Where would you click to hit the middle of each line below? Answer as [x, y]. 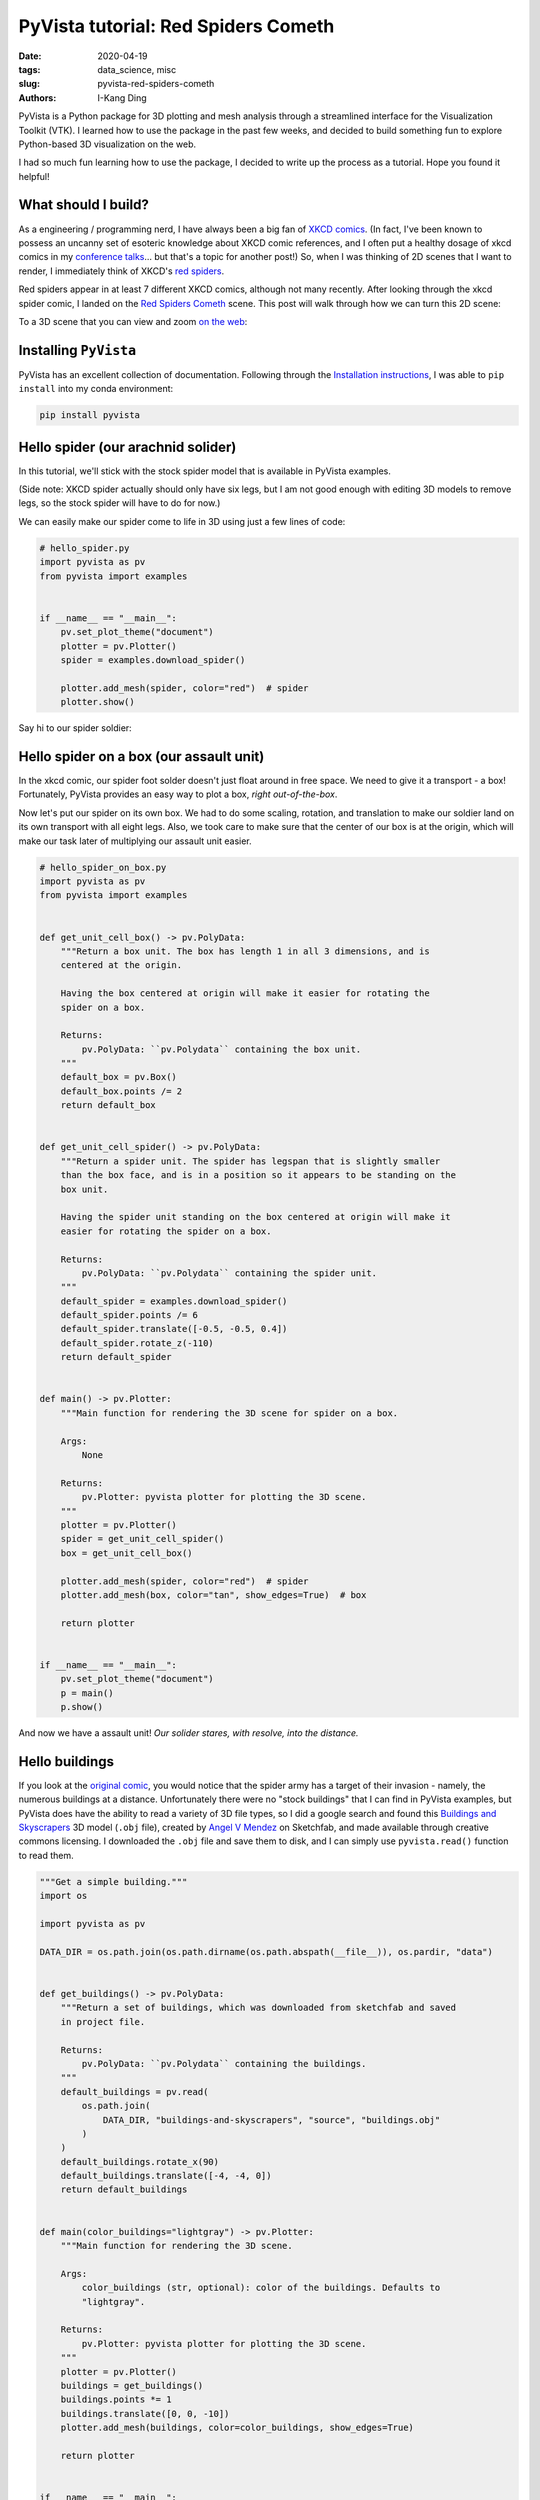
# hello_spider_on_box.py [103, 867]
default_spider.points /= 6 [129, 1315]
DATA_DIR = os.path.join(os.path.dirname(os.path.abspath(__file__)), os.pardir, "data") [266, 1951]
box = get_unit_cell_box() [127, 1553]
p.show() [82, 1707]
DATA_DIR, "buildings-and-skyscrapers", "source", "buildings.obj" [271, 2119]
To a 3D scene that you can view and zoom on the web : [133, 321]
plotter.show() [97, 702]
